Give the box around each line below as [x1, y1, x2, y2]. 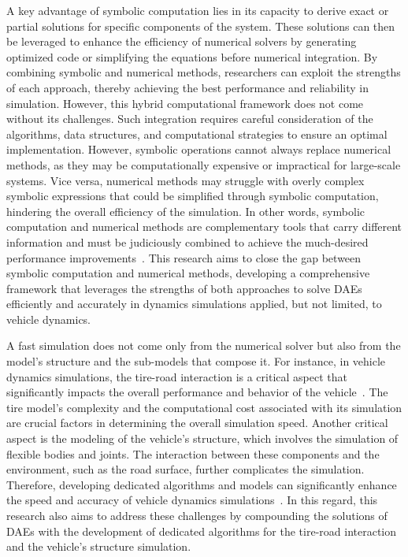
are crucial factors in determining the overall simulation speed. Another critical [6, 414, 388, 431]
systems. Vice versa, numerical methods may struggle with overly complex [6, 172, 365, 188]
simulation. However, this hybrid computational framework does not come [6, 95, 364, 111]
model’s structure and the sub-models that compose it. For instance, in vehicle [6, 353, 386, 369]
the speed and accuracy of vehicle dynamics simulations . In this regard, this [6, 492, 378, 508]
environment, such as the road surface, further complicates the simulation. [6, 461, 365, 477]
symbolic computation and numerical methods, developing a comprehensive [6, 265, 370, 281]
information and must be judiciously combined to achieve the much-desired [6, 233, 369, 250]
